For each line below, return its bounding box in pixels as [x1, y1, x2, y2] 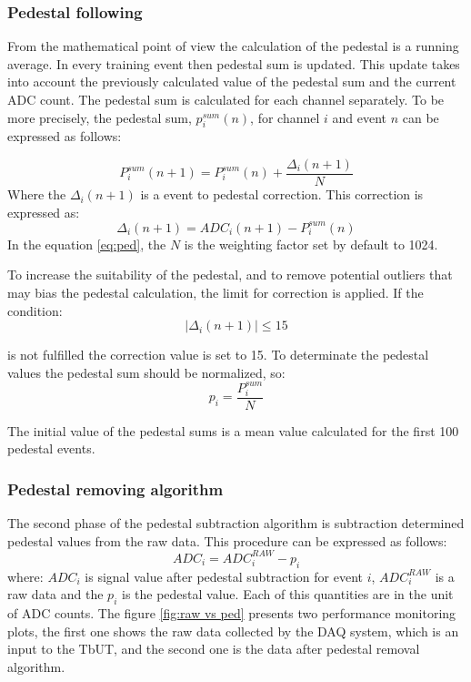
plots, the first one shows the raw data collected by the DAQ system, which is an [7, 621, 459, 640]
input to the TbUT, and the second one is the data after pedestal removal [7, 639, 420, 658]
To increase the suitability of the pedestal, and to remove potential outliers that [7, 265, 453, 284]
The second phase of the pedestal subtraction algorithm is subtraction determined [7, 514, 465, 533]
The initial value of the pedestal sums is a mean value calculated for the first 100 [7, 421, 459, 440]
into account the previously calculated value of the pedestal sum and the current [7, 72, 456, 91]
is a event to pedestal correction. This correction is [140, 185, 424, 204]
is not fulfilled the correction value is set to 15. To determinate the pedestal [7, 345, 429, 364]
